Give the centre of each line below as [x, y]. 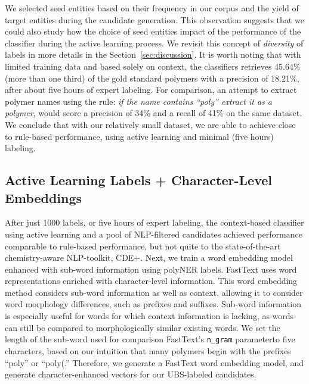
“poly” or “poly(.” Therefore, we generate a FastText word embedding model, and [154, 362]
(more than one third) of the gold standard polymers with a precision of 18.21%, [152, 78]
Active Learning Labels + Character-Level [138, 180]
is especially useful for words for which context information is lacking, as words [149, 316]
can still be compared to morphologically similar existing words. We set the [143, 327]
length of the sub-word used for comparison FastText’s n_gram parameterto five [150, 339]
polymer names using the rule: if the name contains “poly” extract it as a [139, 101]
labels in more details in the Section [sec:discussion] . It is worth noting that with [153, 54]
